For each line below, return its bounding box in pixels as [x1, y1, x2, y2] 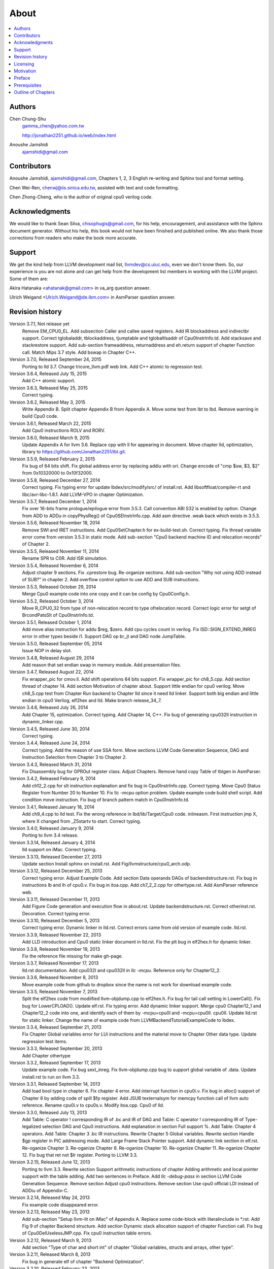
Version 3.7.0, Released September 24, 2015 [9, 356, 101, 362]
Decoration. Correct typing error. [22, 910, 91, 916]
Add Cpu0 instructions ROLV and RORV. [22, 427, 106, 433]
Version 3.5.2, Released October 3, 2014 [9, 598, 94, 604]
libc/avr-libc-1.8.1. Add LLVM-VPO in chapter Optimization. [22, 491, 144, 497]
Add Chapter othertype [22, 1052, 71, 1058]
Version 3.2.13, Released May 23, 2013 [9, 1209, 90, 1215]
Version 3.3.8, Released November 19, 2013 [9, 946, 100, 952]
